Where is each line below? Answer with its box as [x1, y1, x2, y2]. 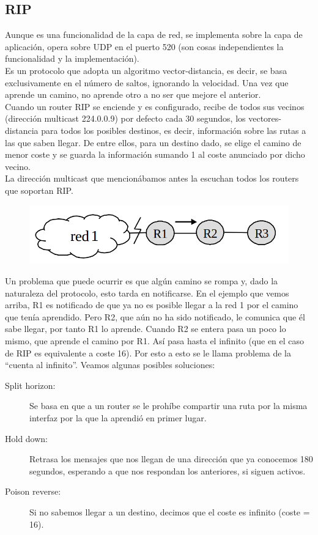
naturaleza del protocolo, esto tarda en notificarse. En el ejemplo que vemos [5, 286, 289, 299]
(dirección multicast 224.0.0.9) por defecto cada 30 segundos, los [5, 112, 246, 125]
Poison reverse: [5, 485, 61, 498]
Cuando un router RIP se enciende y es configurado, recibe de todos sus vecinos [5, 100, 305, 113]
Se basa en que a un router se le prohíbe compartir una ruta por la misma [29, 399, 308, 412]
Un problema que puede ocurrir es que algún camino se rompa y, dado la [5, 275, 278, 287]
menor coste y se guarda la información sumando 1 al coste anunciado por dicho [5, 148, 305, 161]
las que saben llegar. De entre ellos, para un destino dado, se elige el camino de [5, 136, 301, 149]
